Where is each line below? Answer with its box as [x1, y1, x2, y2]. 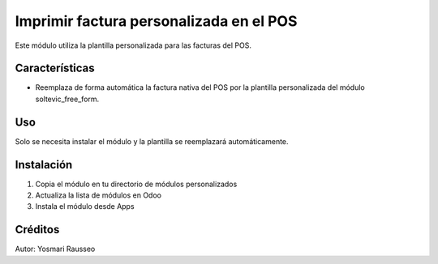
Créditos [15, 223, 60, 236]
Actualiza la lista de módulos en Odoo [35, 190, 162, 200]
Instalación [15, 158, 73, 172]
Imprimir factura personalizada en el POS [15, 12, 298, 30]
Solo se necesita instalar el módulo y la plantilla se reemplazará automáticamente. [15, 136, 289, 146]
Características [15, 62, 95, 75]
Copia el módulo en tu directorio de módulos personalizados [35, 179, 238, 189]
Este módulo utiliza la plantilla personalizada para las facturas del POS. [15, 40, 251, 50]
